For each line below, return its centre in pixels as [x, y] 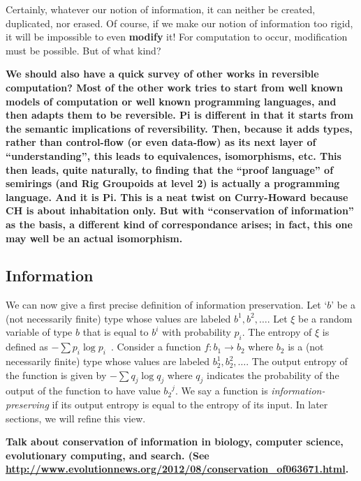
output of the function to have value [83, 391]
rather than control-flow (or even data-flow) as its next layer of [161, 142]
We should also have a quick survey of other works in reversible [162, 74]
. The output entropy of [297, 361]
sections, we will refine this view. [76, 418]
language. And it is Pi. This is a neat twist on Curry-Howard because [177, 197]
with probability [196, 332]
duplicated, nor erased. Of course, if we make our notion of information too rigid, [179, 23]
